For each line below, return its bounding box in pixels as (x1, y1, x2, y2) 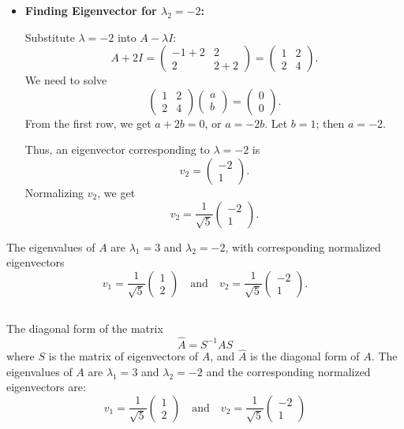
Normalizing (24, 184, 84, 200)
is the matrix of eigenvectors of (48, 348, 198, 364)
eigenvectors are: (6, 379, 86, 395)
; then (316, 114, 345, 131)
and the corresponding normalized (206, 363, 371, 379)
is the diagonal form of (250, 348, 360, 364)
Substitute (24, 28, 75, 45)
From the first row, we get (24, 114, 151, 131)
